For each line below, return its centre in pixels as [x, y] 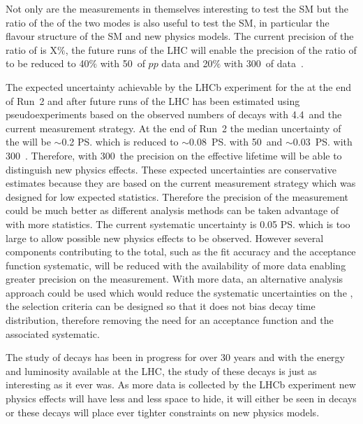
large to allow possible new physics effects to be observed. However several [165, 238]
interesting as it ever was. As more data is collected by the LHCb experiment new [181, 384]
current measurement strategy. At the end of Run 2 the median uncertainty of [173, 128]
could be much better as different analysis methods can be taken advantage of [172, 210]
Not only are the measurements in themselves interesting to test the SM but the [177, 8]
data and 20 [187, 63]
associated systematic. [53, 333]
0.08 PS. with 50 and [236, 142]
